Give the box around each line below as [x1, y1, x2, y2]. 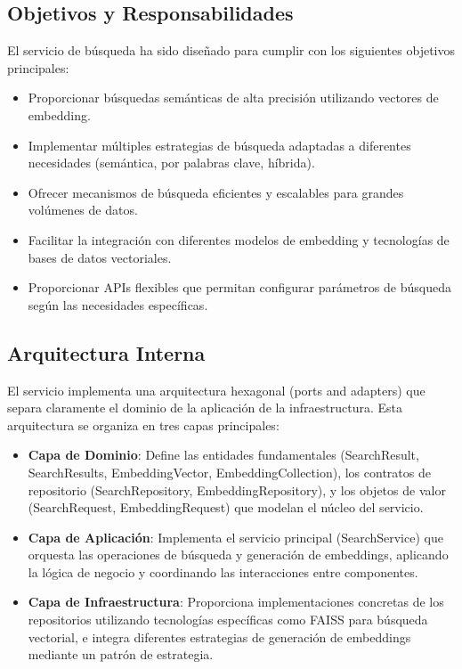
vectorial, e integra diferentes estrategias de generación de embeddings [28, 627, 411, 646]
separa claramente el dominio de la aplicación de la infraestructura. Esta [7, 398, 402, 417]
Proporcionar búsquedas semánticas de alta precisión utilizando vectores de [28, 88, 439, 107]
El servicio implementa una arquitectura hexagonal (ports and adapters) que [7, 380, 426, 399]
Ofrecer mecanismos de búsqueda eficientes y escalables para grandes [28, 183, 404, 201]
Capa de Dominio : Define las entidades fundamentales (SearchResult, [28, 445, 419, 464]
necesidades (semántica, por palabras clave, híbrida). [28, 153, 315, 172]
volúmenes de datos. [28, 200, 138, 219]
